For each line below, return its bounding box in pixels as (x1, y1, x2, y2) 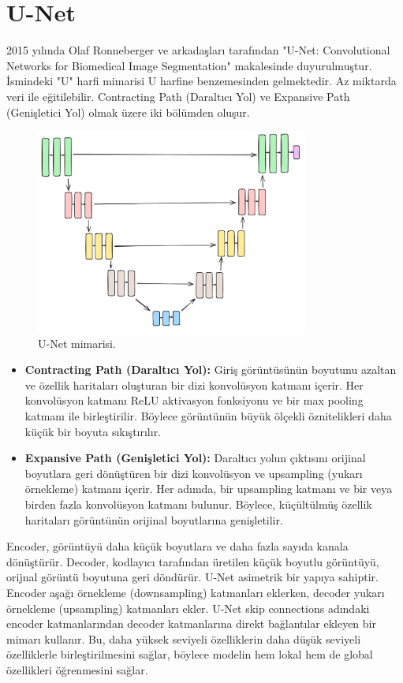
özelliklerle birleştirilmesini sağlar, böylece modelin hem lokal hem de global (6, 646, 373, 662)
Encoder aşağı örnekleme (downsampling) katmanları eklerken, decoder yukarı (6, 584, 385, 601)
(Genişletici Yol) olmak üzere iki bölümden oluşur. (6, 103, 250, 120)
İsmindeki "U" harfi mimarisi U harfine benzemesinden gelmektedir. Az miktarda (6, 73, 397, 89)
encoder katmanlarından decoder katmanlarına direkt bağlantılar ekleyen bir (6, 615, 376, 632)
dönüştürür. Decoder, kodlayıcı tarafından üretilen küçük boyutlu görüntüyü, (6, 553, 379, 569)
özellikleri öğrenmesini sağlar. (6, 661, 148, 677)
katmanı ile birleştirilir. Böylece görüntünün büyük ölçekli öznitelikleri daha (24, 408, 392, 424)
